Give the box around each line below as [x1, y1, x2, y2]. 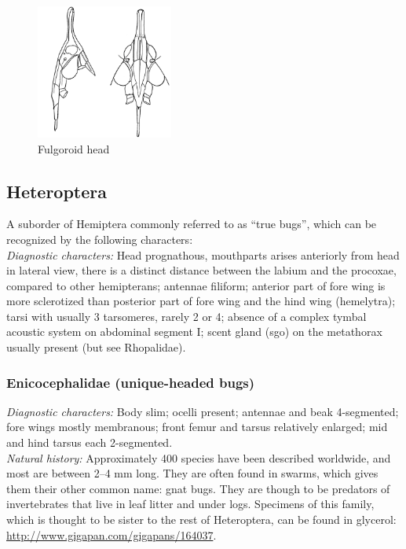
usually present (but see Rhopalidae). [6, 339, 186, 356]
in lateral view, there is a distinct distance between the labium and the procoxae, [6, 262, 397, 278]
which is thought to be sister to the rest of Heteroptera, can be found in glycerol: [6, 511, 397, 528]
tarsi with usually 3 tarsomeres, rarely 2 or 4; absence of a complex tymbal [6, 308, 367, 324]
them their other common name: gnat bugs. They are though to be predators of [6, 480, 390, 496]
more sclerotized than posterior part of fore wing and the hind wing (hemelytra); [6, 293, 396, 309]
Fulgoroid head [38, 140, 110, 157]
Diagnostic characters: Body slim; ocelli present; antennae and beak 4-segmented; [6, 403, 399, 419]
